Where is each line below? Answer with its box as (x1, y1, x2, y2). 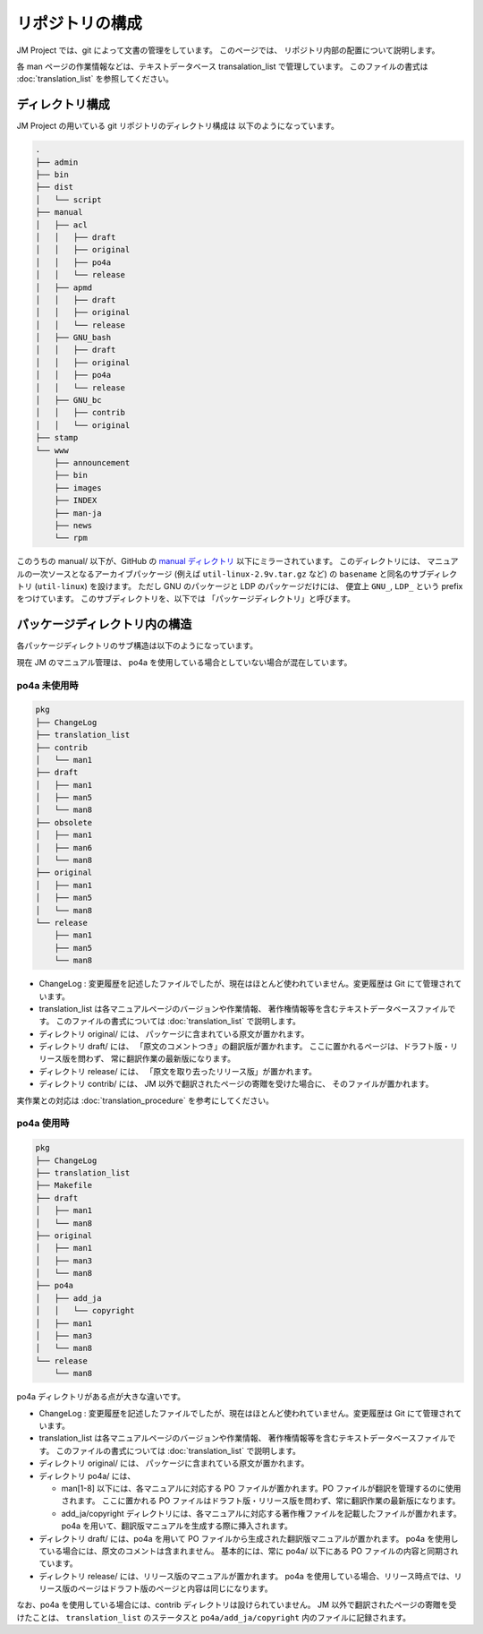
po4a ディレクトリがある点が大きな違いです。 (16, 1391, 186, 1402)
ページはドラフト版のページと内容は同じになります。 (77, 1583, 273, 1594)
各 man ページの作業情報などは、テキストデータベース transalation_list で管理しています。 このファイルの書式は (16, 61, 428, 72)
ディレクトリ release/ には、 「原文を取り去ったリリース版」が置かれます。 (38, 1065, 318, 1076)
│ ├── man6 (35, 843, 93, 852)
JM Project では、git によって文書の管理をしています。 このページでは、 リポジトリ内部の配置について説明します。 (16, 45, 440, 56)
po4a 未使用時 (16, 679, 80, 691)
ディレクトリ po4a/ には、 (38, 1470, 136, 1481)
